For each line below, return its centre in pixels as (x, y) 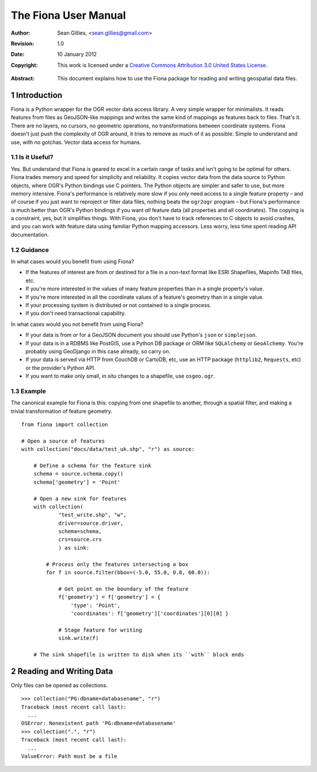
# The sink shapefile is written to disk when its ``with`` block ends (139, 654)
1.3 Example (28, 391)
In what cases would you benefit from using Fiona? (72, 261)
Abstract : (23, 79)
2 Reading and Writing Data (62, 671)
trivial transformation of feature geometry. (62, 411)
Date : (18, 54)
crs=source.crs (80, 540)
